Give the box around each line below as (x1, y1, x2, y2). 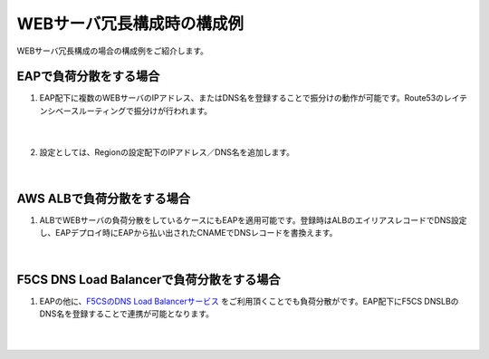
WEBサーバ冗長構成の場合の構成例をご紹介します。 (16, 45, 208, 56)
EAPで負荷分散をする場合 (16, 69, 160, 84)
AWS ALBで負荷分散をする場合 (16, 190, 191, 206)
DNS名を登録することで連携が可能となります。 (39, 308, 215, 319)
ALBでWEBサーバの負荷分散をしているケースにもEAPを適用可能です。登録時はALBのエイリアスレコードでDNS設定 (39, 214, 467, 226)
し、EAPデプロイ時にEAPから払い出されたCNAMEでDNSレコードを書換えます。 (39, 228, 338, 238)
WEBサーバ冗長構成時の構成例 (16, 14, 244, 34)
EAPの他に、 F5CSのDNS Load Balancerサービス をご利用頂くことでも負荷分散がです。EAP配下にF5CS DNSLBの (39, 296, 459, 306)
